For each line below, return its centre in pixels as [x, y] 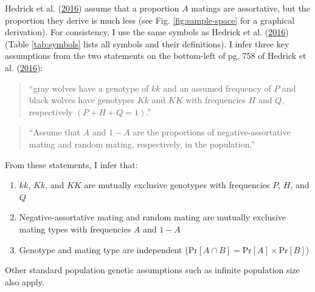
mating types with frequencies [75, 229]
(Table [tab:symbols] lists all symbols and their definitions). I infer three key [147, 43]
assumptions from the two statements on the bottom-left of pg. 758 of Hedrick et [156, 56]
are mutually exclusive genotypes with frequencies [177, 185]
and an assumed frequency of [217, 88]
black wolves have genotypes [81, 100]
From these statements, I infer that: [71, 164]
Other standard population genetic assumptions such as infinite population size [152, 270]
